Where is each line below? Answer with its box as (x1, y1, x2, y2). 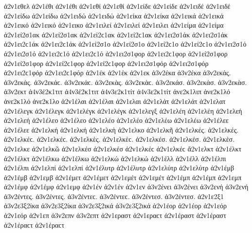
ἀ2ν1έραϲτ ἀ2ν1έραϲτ (4, 219, 65, 230)
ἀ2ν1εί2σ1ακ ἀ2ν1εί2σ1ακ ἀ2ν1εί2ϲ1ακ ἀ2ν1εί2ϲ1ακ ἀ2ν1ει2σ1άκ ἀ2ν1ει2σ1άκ (4, 29, 228, 39)
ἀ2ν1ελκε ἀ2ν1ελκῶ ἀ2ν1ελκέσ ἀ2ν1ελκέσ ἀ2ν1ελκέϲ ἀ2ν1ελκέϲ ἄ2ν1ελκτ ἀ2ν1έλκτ (4, 143, 242, 153)
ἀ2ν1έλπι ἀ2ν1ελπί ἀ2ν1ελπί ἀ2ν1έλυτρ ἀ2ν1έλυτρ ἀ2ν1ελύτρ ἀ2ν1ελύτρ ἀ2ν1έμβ (4, 163, 234, 173)
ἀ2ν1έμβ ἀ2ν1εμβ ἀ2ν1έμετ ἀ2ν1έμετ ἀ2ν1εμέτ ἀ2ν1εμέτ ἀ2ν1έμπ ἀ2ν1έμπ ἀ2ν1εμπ (4, 172, 242, 182)
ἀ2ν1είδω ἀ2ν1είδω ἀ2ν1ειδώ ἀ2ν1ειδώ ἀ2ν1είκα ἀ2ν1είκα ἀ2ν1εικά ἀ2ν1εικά (4, 10, 224, 20)
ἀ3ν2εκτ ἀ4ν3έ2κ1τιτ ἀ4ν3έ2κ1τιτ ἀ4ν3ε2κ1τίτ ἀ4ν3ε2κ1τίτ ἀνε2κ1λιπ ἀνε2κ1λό (4, 86, 231, 97)
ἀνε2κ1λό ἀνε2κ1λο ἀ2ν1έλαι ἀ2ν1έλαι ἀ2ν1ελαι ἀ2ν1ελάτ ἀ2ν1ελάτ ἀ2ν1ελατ (4, 96, 226, 106)
